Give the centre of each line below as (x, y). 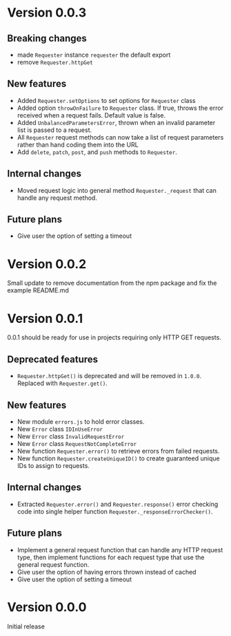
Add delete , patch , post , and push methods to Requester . (97, 152)
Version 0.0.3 (47, 13)
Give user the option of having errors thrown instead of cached (107, 572)
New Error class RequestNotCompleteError (77, 443)
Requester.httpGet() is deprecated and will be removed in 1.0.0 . (109, 376)
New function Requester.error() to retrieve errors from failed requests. (118, 451)
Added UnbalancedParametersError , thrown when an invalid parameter (116, 122)
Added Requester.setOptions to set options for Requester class (106, 100)
